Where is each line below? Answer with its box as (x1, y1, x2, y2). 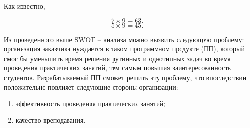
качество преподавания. (15, 114, 86, 125)
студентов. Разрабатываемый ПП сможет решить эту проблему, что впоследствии (4, 72, 247, 82)
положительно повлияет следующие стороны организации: (4, 82, 178, 92)
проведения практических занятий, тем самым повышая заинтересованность (4, 63, 231, 73)
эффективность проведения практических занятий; (15, 98, 165, 108)
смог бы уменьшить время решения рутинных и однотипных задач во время (4, 53, 231, 63)
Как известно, (4, 1, 45, 11)
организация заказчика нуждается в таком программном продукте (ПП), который (4, 43, 245, 54)
